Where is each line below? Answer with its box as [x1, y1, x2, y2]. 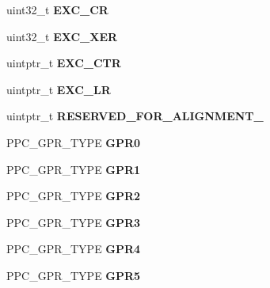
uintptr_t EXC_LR [6, 81, 111, 97]
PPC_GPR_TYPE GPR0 [6, 134, 141, 150]
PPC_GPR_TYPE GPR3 [6, 214, 141, 230]
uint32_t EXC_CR [6, 2, 108, 17]
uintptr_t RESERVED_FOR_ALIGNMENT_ [6, 108, 264, 124]
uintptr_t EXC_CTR [6, 55, 121, 71]
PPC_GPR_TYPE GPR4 [6, 241, 141, 257]
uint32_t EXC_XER [6, 28, 118, 44]
